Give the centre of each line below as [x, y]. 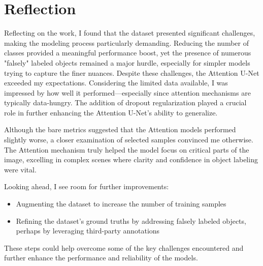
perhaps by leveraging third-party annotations [88, 231]
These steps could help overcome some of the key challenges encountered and [124, 247]
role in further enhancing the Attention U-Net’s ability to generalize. [111, 112]
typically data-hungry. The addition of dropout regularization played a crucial [125, 102]
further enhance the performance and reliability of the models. [101, 258]
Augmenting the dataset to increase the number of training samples [121, 204]
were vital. [20, 169]
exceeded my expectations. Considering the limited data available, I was [116, 83]
